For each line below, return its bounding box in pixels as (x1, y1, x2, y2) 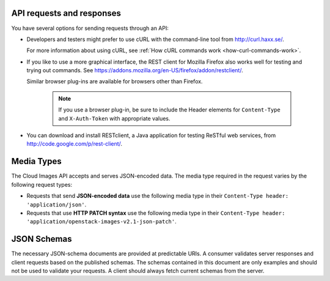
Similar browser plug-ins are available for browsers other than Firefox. (26, 78, 203, 85)
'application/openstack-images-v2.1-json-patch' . (26, 218, 177, 225)
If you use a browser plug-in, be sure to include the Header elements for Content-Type (58, 106, 280, 113)
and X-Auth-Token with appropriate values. (58, 114, 170, 122)
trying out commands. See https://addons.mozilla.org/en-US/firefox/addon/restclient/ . (26, 67, 244, 74)
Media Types (11, 156, 62, 167)
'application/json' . (26, 201, 87, 208)
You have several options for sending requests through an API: (11, 24, 169, 32)
